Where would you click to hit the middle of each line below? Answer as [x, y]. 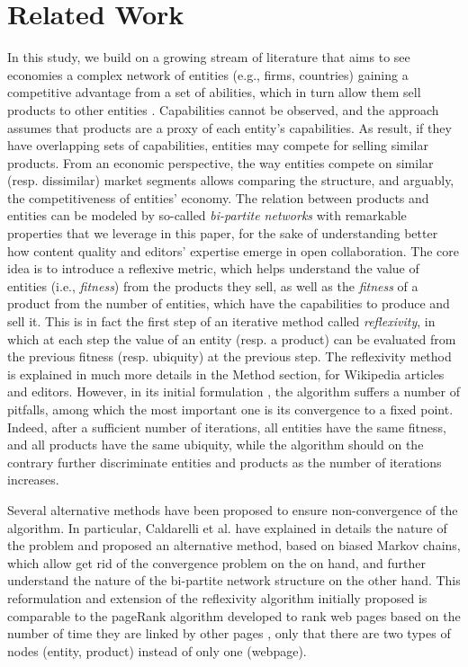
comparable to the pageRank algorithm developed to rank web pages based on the [234, 615]
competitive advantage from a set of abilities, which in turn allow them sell [214, 92]
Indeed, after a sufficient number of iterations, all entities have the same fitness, [227, 427]
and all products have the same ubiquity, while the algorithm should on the [216, 445]
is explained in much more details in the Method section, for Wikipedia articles [226, 374]
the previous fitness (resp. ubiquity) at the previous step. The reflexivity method [229, 356]
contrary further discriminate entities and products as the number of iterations [225, 462]
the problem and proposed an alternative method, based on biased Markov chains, [234, 545]
